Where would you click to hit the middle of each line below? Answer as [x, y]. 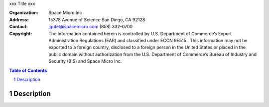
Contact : [19, 27]
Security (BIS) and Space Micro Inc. [85, 61]
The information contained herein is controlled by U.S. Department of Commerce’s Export [140, 33]
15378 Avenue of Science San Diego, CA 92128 [97, 19]
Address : [19, 19]
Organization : [24, 13]
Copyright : [21, 33]
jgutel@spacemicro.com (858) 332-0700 [91, 27]
